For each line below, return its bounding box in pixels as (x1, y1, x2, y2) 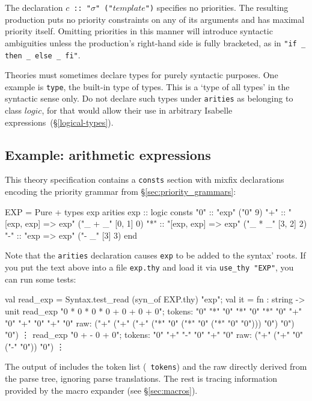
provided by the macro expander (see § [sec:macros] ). (5, 384, 198, 396)
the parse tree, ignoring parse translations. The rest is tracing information (5, 372, 278, 385)
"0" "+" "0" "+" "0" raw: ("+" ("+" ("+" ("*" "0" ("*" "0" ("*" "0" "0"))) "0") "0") (5, 316, 295, 329)
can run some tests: (5, 272, 76, 285)
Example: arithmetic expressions (5, 145, 211, 164)
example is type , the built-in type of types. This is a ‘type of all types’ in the (5, 80, 290, 93)
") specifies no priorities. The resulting (145, 1, 289, 13)
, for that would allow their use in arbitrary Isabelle (41, 104, 233, 117)
